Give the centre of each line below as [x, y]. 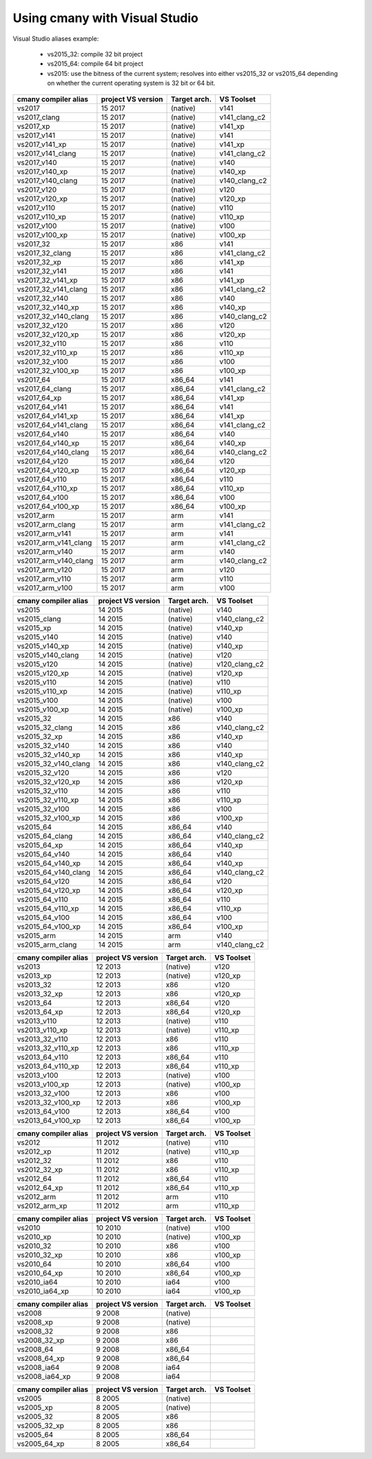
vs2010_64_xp [40, 1273]
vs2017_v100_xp [42, 234]
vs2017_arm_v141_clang [54, 543]
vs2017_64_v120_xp [48, 470]
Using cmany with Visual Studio [106, 18]
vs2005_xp [35, 1407]
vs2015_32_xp [40, 736]
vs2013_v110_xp [42, 1029]
